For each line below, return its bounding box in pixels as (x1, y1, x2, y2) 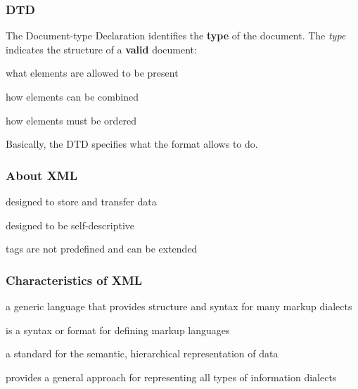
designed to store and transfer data (6, 194, 157, 208)
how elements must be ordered (6, 113, 137, 127)
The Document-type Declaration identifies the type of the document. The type (6, 28, 346, 43)
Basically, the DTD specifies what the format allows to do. (6, 136, 258, 151)
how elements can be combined (6, 89, 139, 103)
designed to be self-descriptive (6, 217, 135, 232)
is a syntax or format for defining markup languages (6, 322, 230, 337)
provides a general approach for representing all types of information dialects (6, 369, 337, 384)
